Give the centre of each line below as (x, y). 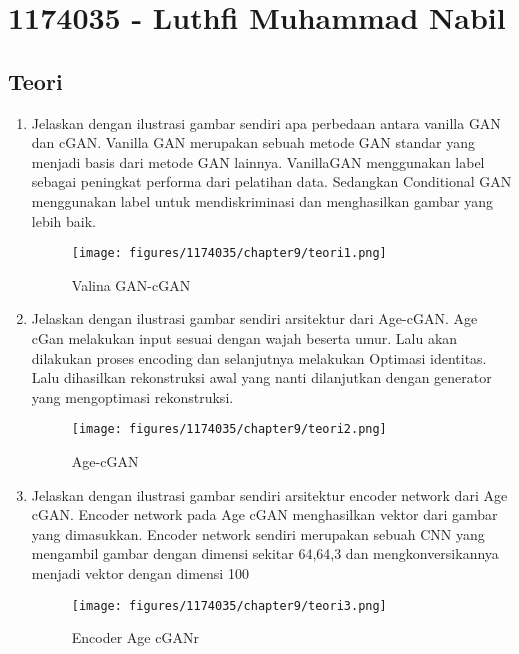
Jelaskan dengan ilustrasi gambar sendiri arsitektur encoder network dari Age (269, 494)
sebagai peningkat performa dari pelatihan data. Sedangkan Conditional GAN (271, 181)
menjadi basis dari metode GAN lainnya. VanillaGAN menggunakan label (258, 161)
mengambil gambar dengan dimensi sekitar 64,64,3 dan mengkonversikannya (265, 553)
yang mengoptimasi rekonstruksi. (132, 396)
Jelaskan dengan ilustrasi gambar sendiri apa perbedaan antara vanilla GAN (266, 122)
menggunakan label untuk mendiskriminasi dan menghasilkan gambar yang (262, 200)
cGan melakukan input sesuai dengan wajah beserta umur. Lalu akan (244, 337)
